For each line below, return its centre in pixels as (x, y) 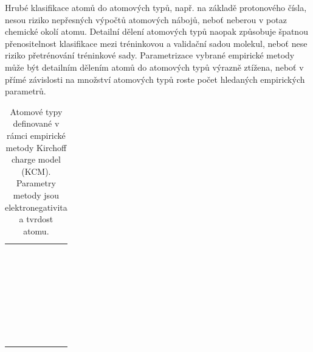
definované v (36, 123)
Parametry (36, 183)
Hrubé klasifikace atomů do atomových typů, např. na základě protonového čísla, (156, 7)
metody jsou (36, 195)
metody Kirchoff (36, 147)
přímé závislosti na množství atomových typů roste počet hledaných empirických (155, 79)
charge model (36, 159)
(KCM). (36, 171)
